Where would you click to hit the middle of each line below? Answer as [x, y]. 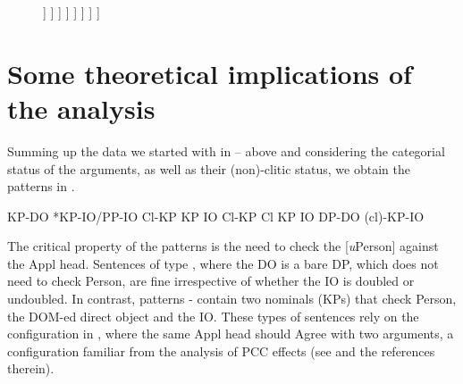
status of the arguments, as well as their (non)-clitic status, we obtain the [209, 168]
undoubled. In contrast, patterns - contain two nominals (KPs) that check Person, [232, 299]
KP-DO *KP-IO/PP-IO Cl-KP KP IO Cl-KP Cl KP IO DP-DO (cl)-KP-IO [216, 216]
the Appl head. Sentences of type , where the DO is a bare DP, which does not [223, 263]
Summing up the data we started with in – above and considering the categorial [226, 150]
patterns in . [41, 186]
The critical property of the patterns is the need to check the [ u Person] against [223, 246]
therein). [31, 368]
